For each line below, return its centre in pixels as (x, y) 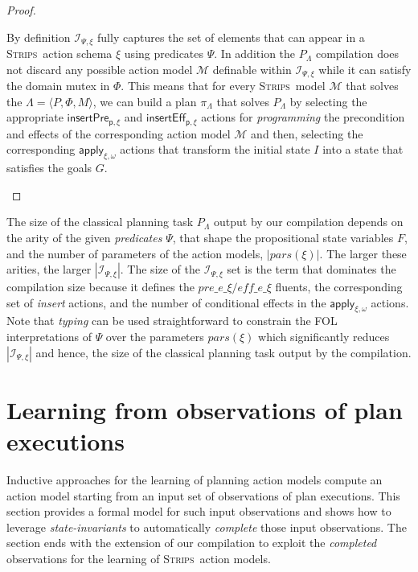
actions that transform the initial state (215, 149)
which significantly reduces (324, 337)
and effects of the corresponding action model (119, 133)
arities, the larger (49, 269)
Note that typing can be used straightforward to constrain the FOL (172, 321)
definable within (252, 69)
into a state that (363, 149)
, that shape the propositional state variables (283, 237)
